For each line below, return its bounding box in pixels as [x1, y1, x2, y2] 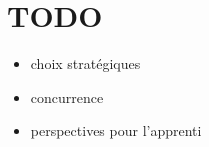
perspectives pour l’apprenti [30, 120, 202, 141]
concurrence [30, 86, 104, 107]
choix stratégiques [30, 53, 141, 74]
